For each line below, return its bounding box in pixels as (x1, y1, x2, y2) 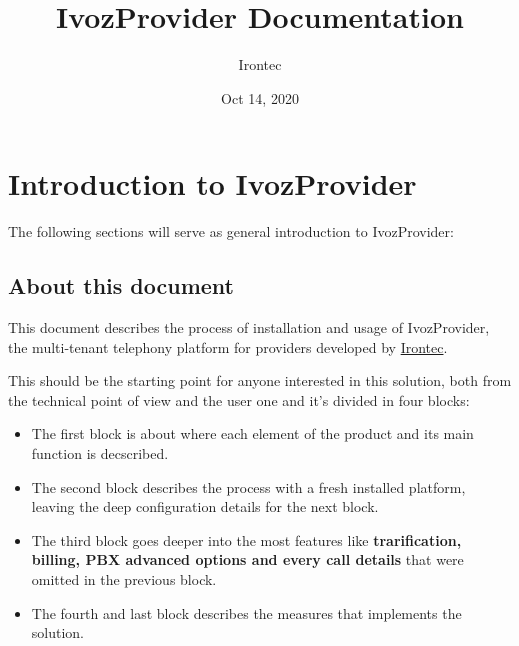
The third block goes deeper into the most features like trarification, (31, 529, 462, 550)
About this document (8, 270, 234, 301)
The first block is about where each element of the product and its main (31, 423, 474, 444)
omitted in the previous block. (31, 568, 217, 589)
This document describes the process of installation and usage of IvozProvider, (8, 317, 490, 338)
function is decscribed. (31, 443, 169, 464)
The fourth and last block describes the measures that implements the (31, 602, 462, 623)
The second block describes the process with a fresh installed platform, (31, 476, 466, 497)
